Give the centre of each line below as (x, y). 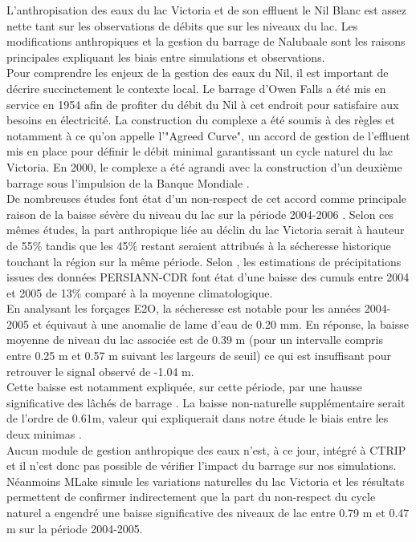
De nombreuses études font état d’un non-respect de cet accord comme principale (206, 198)
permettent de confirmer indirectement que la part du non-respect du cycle (191, 497)
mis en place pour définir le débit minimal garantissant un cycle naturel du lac (200, 151)
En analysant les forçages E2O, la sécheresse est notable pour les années (184, 308)
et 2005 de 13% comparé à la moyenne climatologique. (140, 292)
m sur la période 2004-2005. (75, 528)
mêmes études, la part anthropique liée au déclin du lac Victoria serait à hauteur (206, 230)
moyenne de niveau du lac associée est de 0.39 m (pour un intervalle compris (195, 340)
